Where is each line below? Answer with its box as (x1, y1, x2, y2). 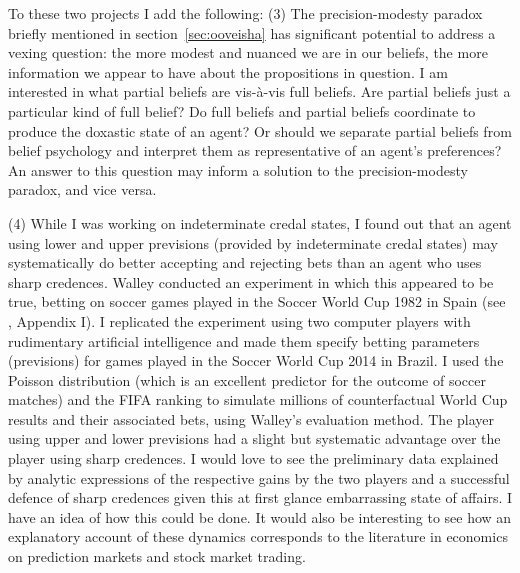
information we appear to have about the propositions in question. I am (8, 61, 448, 82)
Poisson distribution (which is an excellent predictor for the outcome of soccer (8, 369, 486, 390)
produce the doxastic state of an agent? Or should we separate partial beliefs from (8, 120, 512, 141)
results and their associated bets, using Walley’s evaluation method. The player (8, 408, 494, 429)
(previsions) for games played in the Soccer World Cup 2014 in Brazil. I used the (8, 350, 504, 371)
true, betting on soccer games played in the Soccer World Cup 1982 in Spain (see (8, 291, 506, 312)
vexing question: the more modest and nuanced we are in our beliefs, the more (8, 42, 488, 63)
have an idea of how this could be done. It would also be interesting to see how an (8, 506, 512, 527)
